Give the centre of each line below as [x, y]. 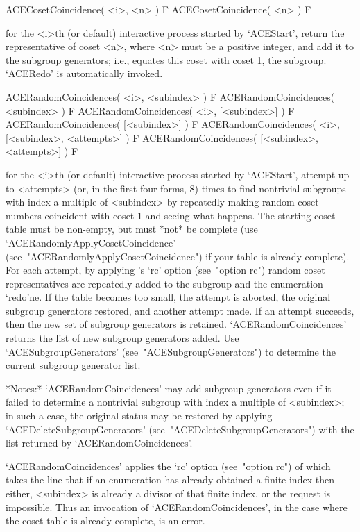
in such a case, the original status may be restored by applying [139, 416]
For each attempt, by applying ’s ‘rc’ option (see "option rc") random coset [165, 270]
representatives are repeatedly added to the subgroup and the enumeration [164, 283]
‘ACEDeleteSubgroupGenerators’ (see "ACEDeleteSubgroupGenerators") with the [180, 429]
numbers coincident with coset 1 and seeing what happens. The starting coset [171, 215]
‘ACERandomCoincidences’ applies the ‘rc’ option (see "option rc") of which [168, 466]
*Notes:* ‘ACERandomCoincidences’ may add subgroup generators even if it [169, 388]
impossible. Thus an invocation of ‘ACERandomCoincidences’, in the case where [177, 507]
